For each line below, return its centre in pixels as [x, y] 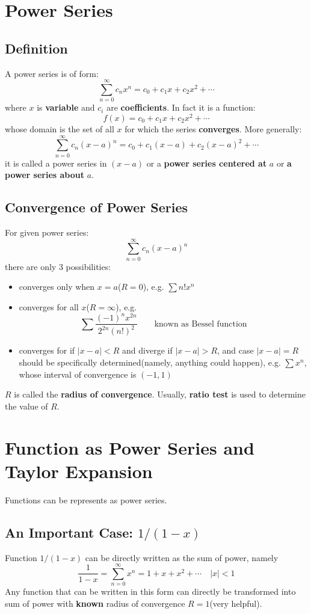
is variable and [66, 107]
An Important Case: [69, 532]
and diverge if [147, 350]
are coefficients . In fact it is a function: [181, 107]
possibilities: [88, 266]
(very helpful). [236, 603]
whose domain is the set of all [60, 128]
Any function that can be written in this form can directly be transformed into [150, 591]
